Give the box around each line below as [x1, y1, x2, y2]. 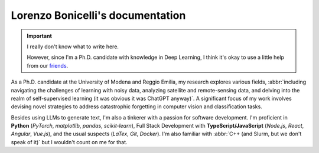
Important [27, 32, 53, 39]
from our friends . [27, 62, 69, 69]
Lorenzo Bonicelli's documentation [11, 9, 186, 22]
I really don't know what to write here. [27, 43, 119, 50]
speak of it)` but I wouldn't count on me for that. [11, 138, 128, 145]
